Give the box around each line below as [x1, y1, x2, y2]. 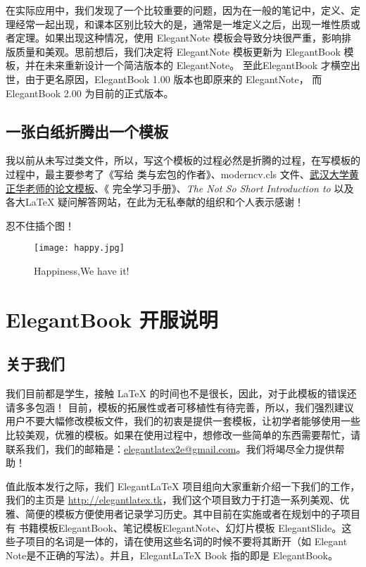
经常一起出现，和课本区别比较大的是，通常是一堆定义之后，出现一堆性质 [15, 16, 351, 31]
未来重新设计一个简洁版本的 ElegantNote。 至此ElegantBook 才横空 [44, 58, 351, 73]
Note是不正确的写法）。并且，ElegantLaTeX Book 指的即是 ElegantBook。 [6, 547, 338, 562]
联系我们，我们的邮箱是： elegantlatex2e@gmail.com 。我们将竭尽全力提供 [6, 441, 335, 456]
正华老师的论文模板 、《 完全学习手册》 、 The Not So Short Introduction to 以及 [6, 180, 354, 195]
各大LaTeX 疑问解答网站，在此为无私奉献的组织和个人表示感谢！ [6, 194, 305, 209]
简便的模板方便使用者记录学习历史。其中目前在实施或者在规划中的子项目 [25, 506, 360, 521]
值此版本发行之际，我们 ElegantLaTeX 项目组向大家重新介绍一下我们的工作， [6, 478, 360, 493]
